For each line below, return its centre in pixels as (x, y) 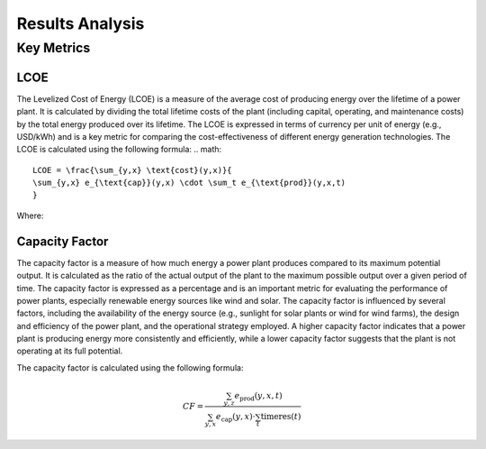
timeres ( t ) (281, 417)
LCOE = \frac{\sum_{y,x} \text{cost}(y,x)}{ (133, 170)
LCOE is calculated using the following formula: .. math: (119, 150)
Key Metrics (54, 48)
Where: (30, 215)
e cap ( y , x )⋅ (236, 417)
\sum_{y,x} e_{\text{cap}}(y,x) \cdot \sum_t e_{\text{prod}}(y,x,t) (189, 183)
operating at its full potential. (70, 351)
